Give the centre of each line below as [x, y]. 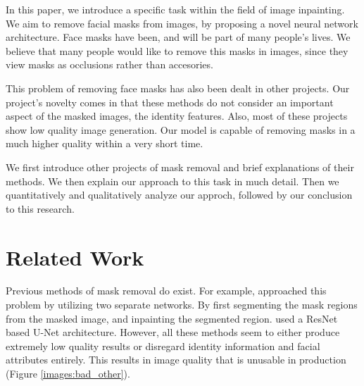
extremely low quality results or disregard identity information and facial [163, 345]
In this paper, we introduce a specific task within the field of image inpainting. [175, 9]
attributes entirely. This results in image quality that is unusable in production [176, 360]
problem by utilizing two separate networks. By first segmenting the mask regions [182, 305]
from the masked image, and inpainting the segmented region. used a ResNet [172, 318]
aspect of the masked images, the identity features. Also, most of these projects [177, 116]
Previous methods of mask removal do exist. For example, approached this [166, 291]
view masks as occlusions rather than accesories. [109, 64]
